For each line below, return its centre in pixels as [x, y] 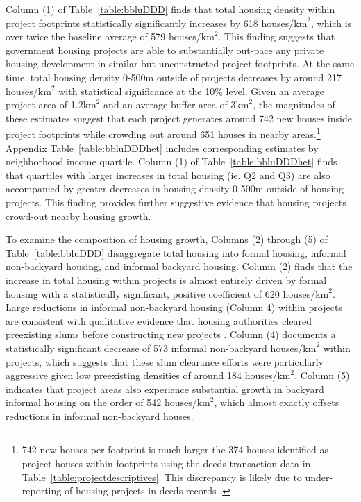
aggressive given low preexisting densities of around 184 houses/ [142, 375]
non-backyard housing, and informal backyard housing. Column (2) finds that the [179, 266]
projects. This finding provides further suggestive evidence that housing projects [176, 202]
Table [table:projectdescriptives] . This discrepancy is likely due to [162, 477]
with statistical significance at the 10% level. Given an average [191, 91]
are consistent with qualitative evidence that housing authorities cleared [159, 320]
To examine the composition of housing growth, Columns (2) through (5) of [167, 239]
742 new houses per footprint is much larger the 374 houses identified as [175, 450]
